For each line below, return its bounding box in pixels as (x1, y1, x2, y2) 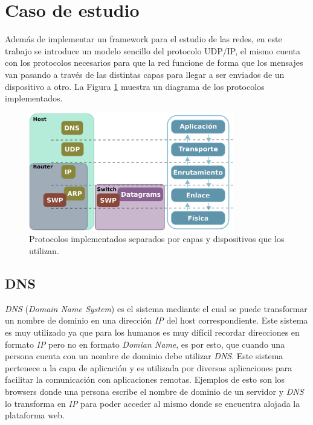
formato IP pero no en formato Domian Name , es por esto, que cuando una (5, 337, 285, 350)
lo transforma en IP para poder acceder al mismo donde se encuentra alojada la (5, 397, 300, 409)
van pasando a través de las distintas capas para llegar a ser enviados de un (5, 68, 285, 80)
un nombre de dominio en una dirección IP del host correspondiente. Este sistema (5, 314, 308, 327)
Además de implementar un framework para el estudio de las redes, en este (5, 33, 282, 45)
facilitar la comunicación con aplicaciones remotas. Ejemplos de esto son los (5, 373, 285, 386)
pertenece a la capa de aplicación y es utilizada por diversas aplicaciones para (5, 361, 292, 374)
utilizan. (29, 244, 59, 257)
